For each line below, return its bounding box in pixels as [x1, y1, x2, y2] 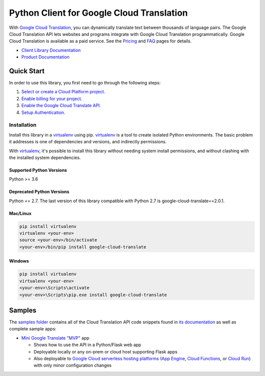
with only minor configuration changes [33, 362, 112, 368]
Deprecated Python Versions [9, 189, 70, 195]
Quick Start [9, 67, 45, 75]
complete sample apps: [9, 326, 56, 332]
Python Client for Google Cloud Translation [9, 7, 188, 18]
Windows [9, 258, 29, 264]
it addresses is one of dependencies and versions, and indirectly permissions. [9, 139, 167, 145]
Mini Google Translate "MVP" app [21, 335, 90, 341]
